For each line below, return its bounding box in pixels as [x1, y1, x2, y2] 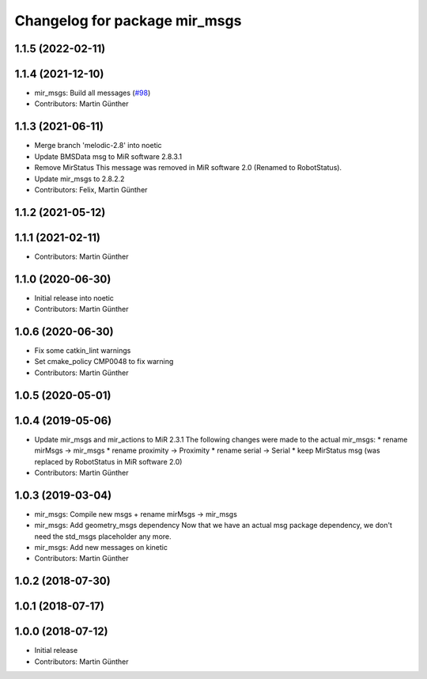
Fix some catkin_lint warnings [34, 346, 131, 355]
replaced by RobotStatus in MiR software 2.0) [34, 457, 183, 466]
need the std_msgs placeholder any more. [34, 531, 172, 541]
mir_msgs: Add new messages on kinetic [34, 543, 168, 552]
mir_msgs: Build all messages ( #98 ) [34, 88, 151, 98]
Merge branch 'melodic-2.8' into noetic [34, 141, 162, 150]
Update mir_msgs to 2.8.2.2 [34, 174, 125, 184]
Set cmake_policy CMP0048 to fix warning [34, 357, 174, 366]
